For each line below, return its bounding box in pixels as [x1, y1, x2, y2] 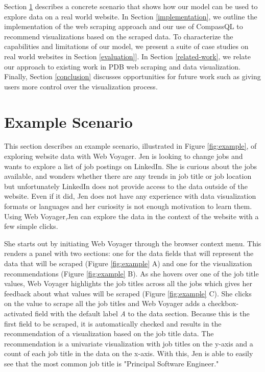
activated [4, 308, 33, 318]
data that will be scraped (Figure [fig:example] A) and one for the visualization [4, 258, 252, 268]
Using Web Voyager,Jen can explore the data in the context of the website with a [4, 211, 259, 221]
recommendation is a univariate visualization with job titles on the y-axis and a [4, 338, 253, 348]
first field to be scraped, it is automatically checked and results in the [4, 318, 222, 329]
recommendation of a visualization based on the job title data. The [4, 328, 214, 339]
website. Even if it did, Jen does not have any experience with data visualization [4, 191, 256, 201]
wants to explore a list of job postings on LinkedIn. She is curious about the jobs [4, 160, 257, 171]
